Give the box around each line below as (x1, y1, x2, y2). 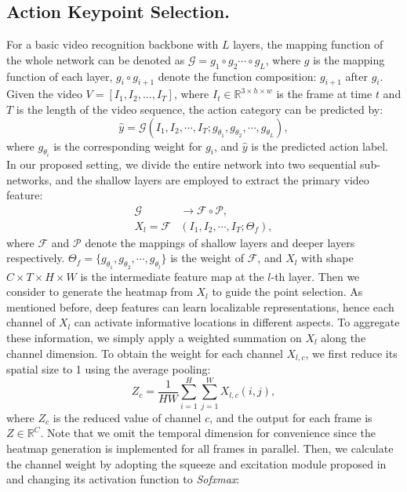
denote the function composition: (158, 67, 317, 84)
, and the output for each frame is (209, 409, 372, 425)
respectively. (6, 250, 65, 266)
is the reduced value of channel (53, 409, 202, 425)
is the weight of (170, 250, 244, 266)
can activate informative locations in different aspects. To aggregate (74, 314, 400, 330)
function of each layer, (6, 67, 113, 84)
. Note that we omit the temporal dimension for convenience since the (40, 425, 376, 441)
